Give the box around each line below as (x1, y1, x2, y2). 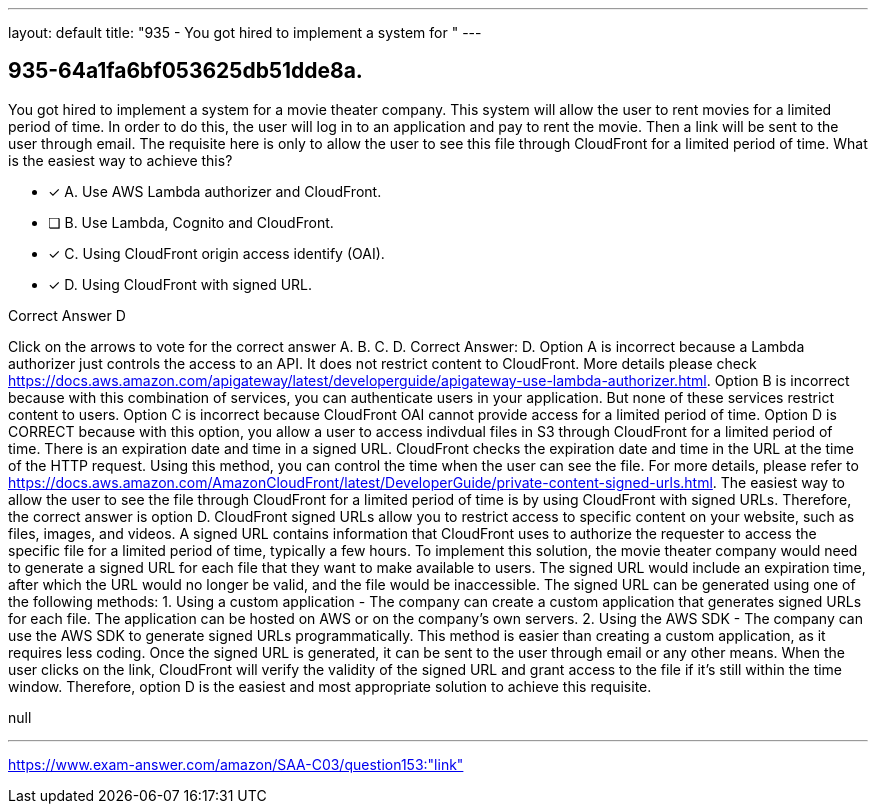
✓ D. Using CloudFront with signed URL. (48, 275, 313, 293)
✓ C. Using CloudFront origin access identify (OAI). (48, 244, 385, 262)
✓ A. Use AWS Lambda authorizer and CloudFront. (48, 182, 382, 200)
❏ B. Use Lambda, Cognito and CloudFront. (48, 213, 334, 231)
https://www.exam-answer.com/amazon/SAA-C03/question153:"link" (8, 755, 464, 773)
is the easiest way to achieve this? (8, 151, 233, 169)
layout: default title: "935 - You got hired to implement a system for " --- (8, 24, 482, 41)
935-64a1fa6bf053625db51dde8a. (8, 58, 363, 84)
